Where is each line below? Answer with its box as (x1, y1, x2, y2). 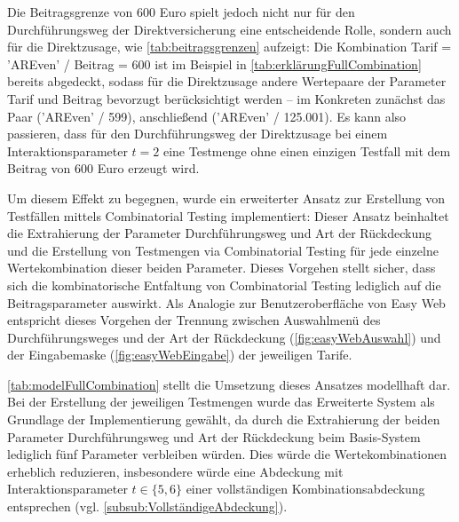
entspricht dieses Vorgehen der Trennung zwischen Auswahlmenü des (7, 311, 381, 329)
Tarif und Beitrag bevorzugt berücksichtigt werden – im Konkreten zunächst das (7, 89, 446, 107)
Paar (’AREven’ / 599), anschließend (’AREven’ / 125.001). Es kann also (7, 107, 407, 125)
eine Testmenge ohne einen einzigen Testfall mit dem (162, 141, 451, 160)
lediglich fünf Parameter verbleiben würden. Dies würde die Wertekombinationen (7, 445, 447, 463)
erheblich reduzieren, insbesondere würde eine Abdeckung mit (7, 462, 344, 480)
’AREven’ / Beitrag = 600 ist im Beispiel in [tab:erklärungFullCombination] (7, 54, 422, 73)
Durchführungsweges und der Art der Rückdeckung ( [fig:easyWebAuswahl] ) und (7, 328, 441, 346)
